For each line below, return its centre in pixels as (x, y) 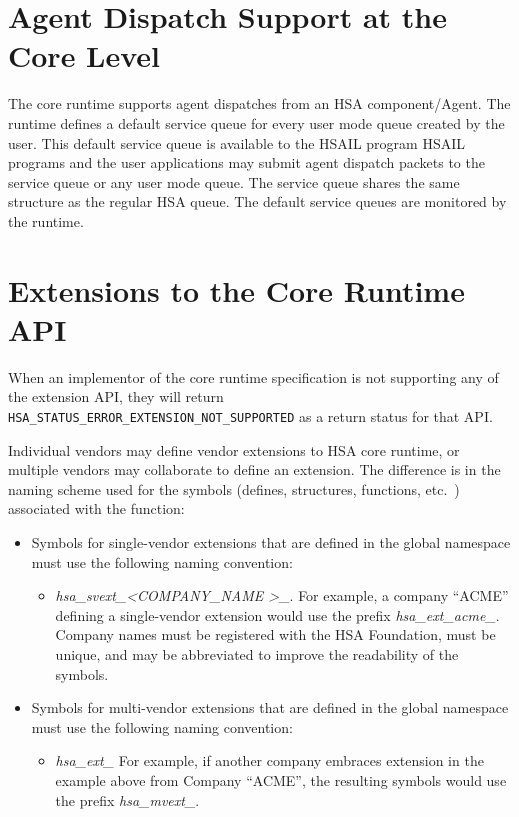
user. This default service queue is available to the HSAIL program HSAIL (237, 142)
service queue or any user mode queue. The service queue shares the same (234, 181)
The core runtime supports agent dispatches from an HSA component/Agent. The (259, 103)
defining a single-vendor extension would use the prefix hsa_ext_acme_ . (277, 614)
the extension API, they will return (116, 396)
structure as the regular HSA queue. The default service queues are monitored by (257, 201)
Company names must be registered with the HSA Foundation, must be (275, 634)
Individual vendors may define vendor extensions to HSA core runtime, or (234, 449)
